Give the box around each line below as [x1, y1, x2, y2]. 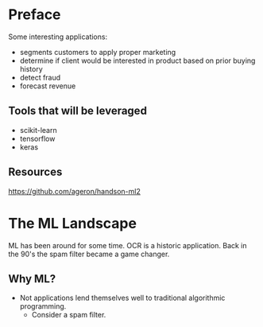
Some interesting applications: [8, 32, 108, 41]
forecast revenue [19, 81, 76, 91]
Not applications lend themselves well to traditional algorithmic [19, 293, 226, 303]
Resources [8, 165, 63, 179]
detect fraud [19, 72, 61, 82]
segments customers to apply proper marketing [19, 47, 176, 56]
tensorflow [19, 134, 56, 143]
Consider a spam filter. [31, 310, 106, 320]
